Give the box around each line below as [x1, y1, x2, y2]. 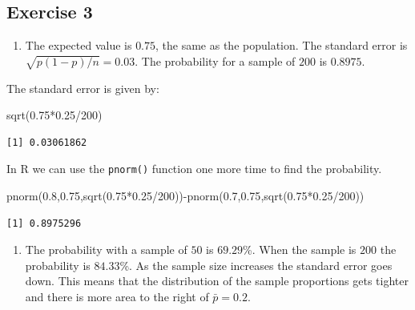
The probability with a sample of [25, 241, 187, 258]
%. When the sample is [243, 241, 357, 258]
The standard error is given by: [6, 79, 159, 96]
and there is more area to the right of [25, 288, 209, 304]
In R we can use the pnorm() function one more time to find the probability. [6, 160, 382, 177]
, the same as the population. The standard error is [155, 37, 408, 54]
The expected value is [25, 37, 132, 54]
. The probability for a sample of [135, 52, 296, 69]
